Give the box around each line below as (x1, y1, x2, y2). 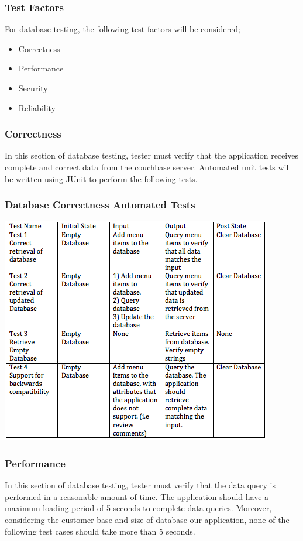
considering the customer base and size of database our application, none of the (5, 513, 290, 525)
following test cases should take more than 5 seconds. (5, 525, 195, 537)
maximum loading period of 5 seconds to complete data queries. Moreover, (5, 502, 272, 514)
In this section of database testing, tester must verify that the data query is (5, 479, 276, 491)
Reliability (18, 101, 56, 114)
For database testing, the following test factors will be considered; (5, 23, 240, 35)
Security (18, 82, 48, 94)
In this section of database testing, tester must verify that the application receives (5, 149, 298, 162)
